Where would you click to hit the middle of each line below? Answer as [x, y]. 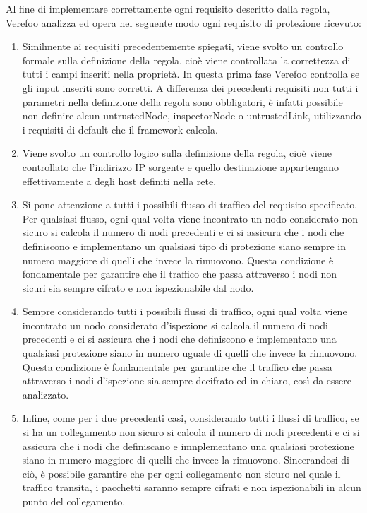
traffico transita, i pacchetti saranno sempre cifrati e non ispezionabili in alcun [192, 487]
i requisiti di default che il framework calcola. [120, 129]
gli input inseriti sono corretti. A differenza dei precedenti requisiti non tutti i [190, 87]
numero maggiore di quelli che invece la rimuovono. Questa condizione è [178, 260]
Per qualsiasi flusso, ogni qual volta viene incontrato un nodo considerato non [190, 218]
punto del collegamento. [74, 501]
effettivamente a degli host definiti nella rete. [119, 181]
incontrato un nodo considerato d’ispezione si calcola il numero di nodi [175, 325]
